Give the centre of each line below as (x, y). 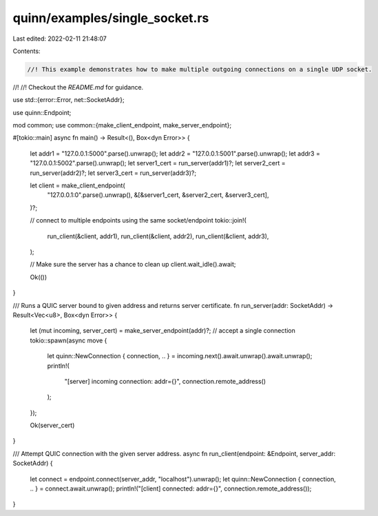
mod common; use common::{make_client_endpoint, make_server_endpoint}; (122, 125)
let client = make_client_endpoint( (77, 185)
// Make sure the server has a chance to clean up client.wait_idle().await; (133, 265)
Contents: (27, 51)
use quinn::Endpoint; (42, 112)
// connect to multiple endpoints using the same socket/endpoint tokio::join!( (138, 220)
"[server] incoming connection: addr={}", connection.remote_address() (165, 381)
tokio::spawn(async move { (69, 340)
